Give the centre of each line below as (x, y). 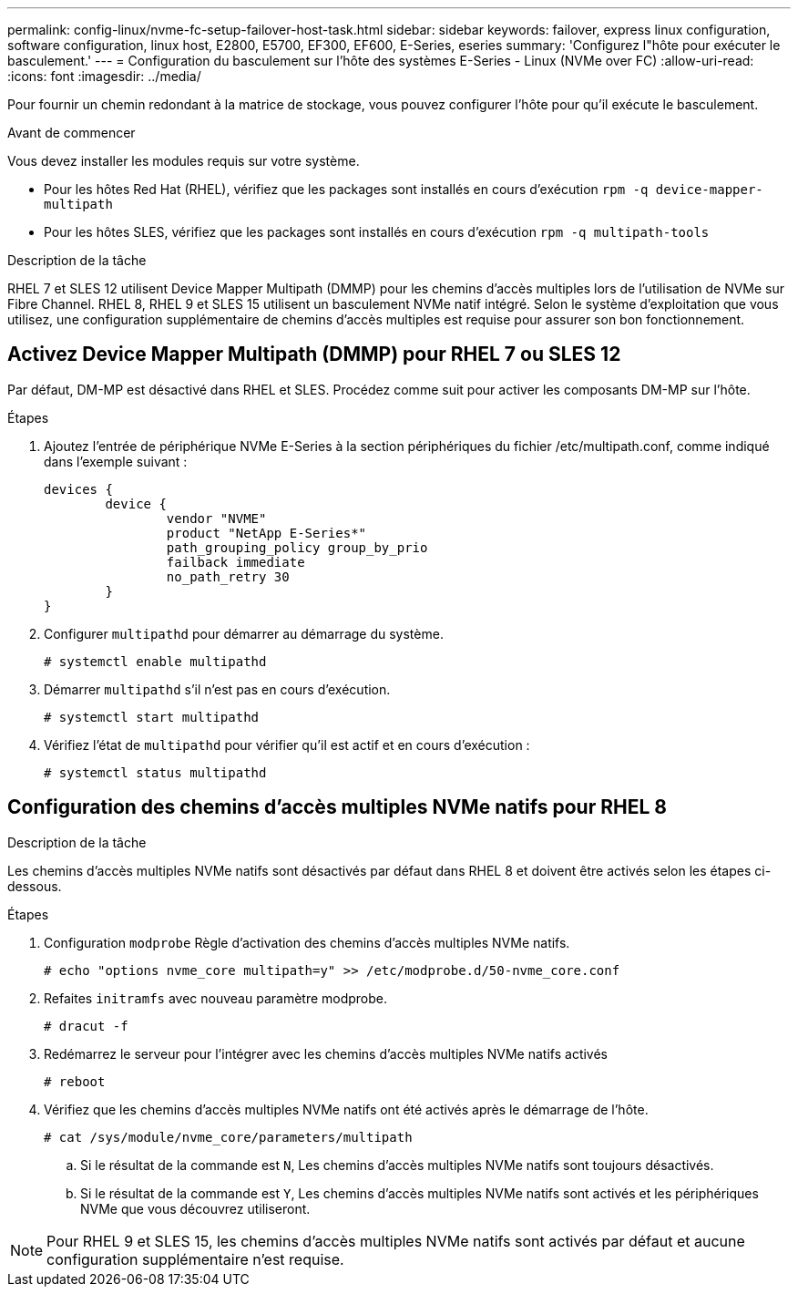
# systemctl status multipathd (155, 772)
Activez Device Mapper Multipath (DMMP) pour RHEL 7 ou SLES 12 (314, 354)
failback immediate (235, 562)
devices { (78, 489)
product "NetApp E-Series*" (266, 533)
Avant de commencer (72, 133)
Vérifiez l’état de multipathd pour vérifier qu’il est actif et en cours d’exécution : (287, 745)
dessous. (35, 886)
